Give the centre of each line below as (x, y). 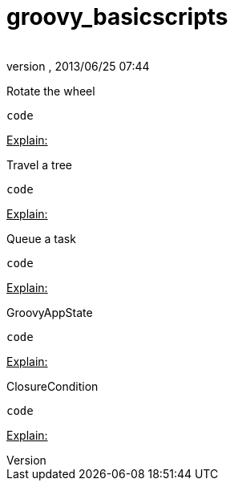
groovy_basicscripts (117, 17)
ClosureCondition (52, 386)
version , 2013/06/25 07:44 (78, 66)
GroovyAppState (50, 312)
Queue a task (41, 238)
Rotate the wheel (51, 91)
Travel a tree (39, 164)
